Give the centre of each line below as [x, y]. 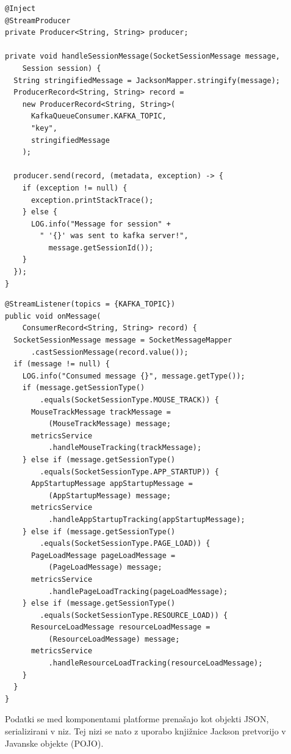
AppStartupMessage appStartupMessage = [112, 484]
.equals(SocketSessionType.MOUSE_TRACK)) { [129, 400]
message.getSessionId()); [101, 248]
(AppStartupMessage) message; [110, 495]
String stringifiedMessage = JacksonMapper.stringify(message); [147, 80]
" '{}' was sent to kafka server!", [114, 236]
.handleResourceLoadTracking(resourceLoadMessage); [156, 663]
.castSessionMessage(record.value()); [110, 352]
